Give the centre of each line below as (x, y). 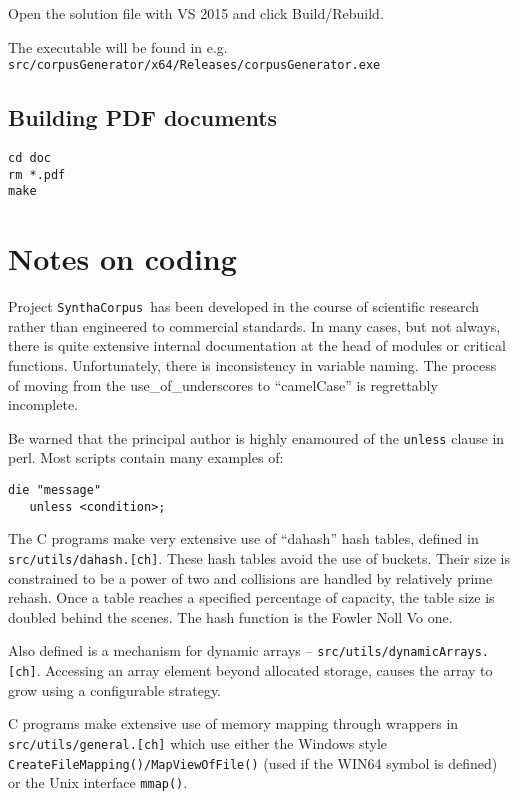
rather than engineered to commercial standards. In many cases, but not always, (254, 325)
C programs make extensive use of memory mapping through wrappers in (233, 723)
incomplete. (43, 404)
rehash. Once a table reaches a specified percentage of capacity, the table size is (251, 597)
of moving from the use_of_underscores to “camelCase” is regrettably (223, 384)
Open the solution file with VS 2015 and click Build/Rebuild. (196, 13)
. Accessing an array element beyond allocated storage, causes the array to (264, 670)
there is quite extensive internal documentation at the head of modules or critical (257, 345)
